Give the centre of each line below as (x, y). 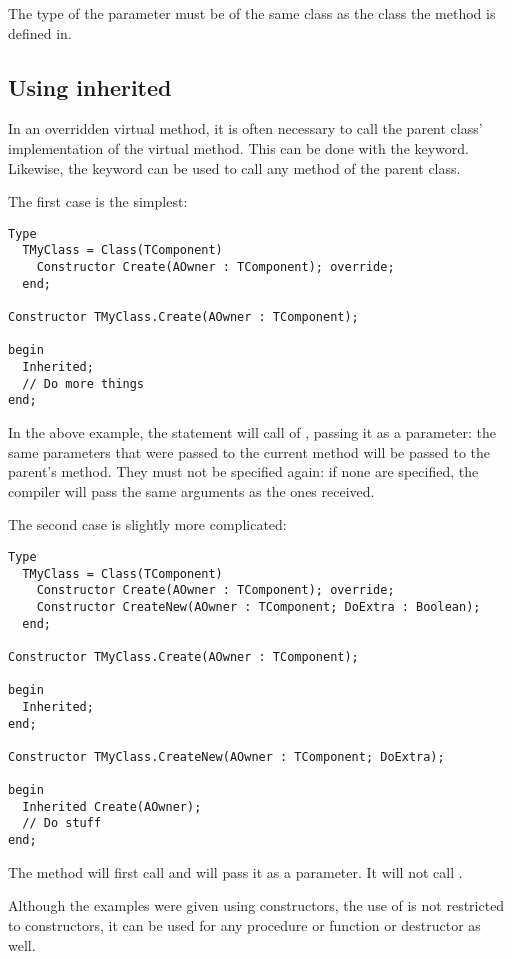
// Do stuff (62, 823)
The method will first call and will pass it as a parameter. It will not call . (235, 871)
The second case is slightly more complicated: (147, 524)
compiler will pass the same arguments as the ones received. (191, 490)
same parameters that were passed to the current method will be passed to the (249, 451)
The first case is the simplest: (98, 201)
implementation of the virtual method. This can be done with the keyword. (239, 147)
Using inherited (90, 86)
